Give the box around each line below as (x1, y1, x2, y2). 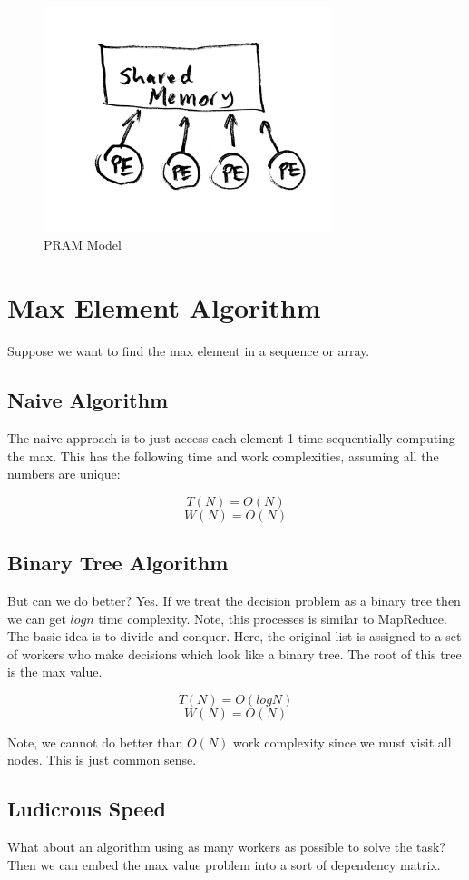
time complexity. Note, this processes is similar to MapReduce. (98, 608, 447, 628)
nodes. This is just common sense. (7, 750, 197, 769)
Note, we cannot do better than (7, 732, 183, 751)
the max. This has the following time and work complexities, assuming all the (7, 446, 439, 465)
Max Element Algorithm (7, 289, 321, 326)
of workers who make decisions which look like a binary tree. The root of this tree (7, 644, 462, 663)
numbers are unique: (7, 464, 121, 483)
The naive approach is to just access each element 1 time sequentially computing (7, 428, 455, 447)
